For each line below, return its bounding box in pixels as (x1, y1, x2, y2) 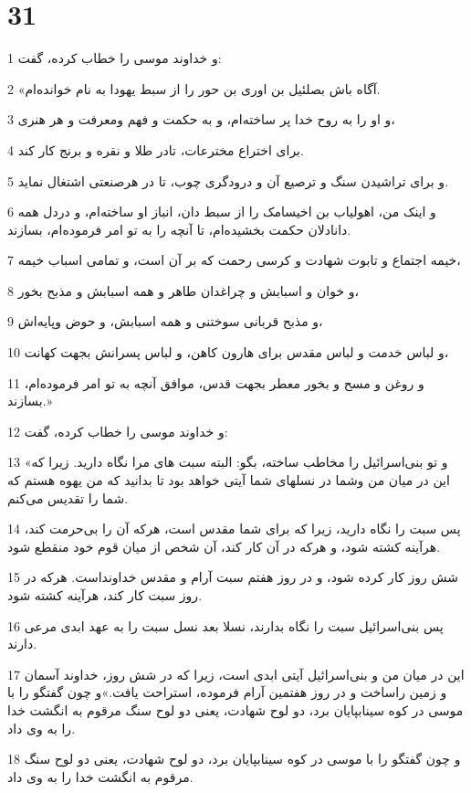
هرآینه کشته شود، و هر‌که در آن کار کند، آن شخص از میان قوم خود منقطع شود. (7, 536, 441, 555)
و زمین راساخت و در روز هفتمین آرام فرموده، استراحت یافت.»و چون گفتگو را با (7, 682, 447, 702)
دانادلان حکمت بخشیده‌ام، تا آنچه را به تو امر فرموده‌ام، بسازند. (7, 219, 351, 238)
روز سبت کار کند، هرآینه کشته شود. (7, 586, 203, 604)
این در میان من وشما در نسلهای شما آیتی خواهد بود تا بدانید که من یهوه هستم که (7, 471, 450, 490)
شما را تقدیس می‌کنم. (7, 488, 129, 507)
